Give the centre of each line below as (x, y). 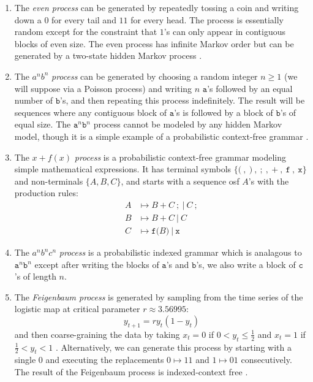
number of (34, 100)
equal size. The (43, 124)
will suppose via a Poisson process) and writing (103, 88)
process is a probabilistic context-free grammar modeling (180, 157)
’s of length (35, 276)
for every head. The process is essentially (207, 19)
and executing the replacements (105, 360)
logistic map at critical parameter (77, 309)
